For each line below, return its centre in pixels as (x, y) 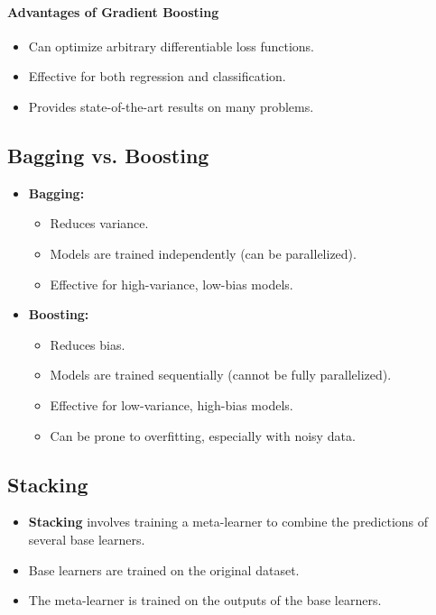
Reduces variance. (99, 223)
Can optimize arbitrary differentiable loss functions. (171, 46)
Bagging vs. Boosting (108, 155)
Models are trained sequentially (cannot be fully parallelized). (221, 375)
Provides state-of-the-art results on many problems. (171, 106)
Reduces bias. (88, 344)
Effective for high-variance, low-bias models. (172, 284)
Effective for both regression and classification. (157, 76)
